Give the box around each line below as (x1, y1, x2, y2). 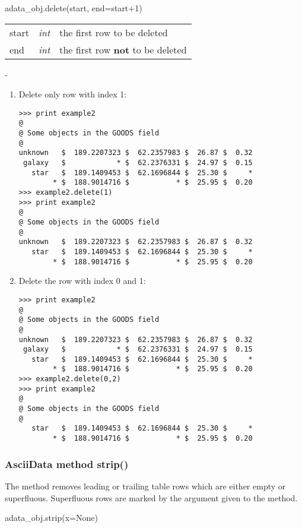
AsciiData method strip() (5, 456, 129, 471)
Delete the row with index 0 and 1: (18, 274, 146, 287)
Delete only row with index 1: (18, 88, 127, 100)
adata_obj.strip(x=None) (5, 511, 98, 524)
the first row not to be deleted (59, 42, 187, 56)
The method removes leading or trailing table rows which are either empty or (5, 479, 286, 492)
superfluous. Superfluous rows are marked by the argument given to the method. (5, 491, 298, 504)
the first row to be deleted (59, 25, 168, 39)
